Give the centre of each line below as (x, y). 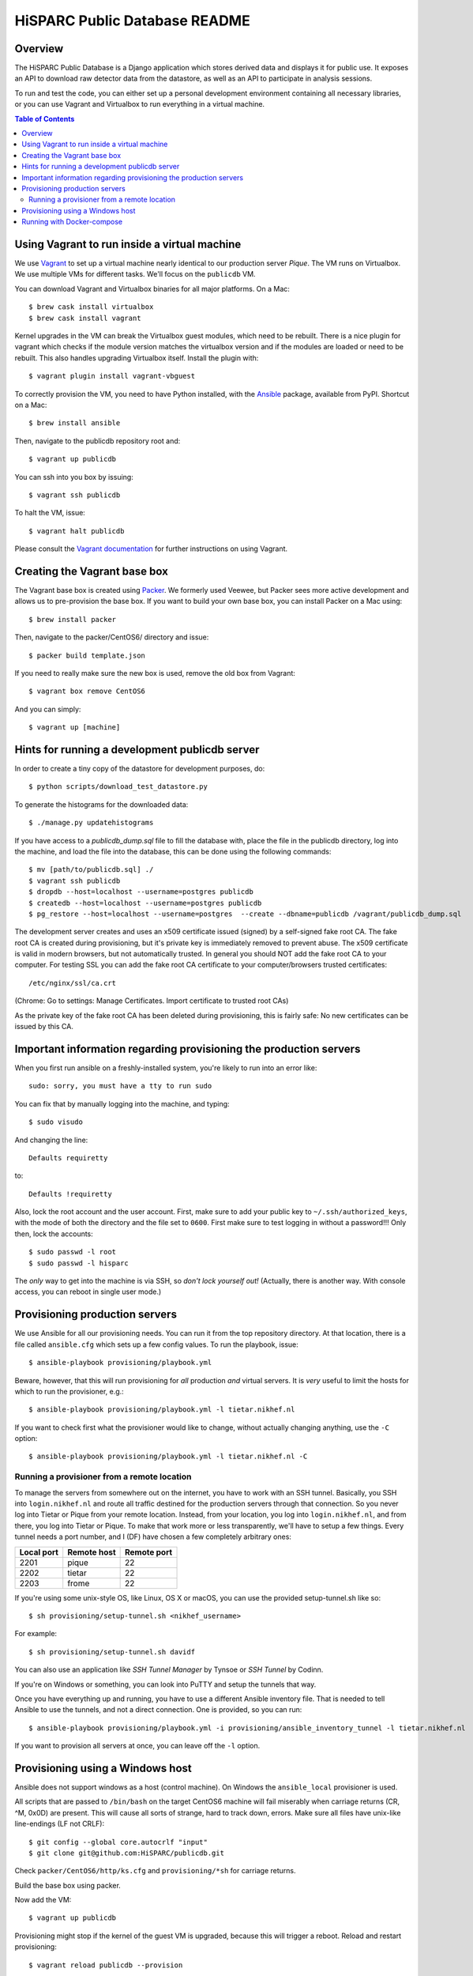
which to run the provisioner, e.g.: (69, 1391)
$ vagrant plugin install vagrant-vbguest (112, 376)
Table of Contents (45, 119)
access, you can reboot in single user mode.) (88, 1292)
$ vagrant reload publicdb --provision (106, 1965)
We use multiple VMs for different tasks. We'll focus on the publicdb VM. (135, 274)
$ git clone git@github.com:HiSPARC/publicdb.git (127, 1853)
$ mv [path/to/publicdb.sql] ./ (91, 870)
